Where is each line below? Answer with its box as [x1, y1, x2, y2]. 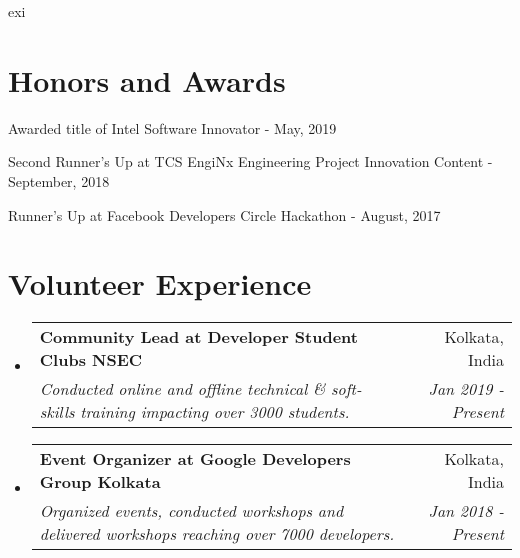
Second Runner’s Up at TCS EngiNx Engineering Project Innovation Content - [8, 151, 493, 172]
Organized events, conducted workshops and [39, 499, 344, 523]
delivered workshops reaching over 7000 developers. [39, 522, 395, 546]
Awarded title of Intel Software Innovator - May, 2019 [8, 117, 337, 138]
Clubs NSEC [39, 348, 143, 372]
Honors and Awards [8, 59, 286, 100]
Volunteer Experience [8, 263, 312, 304]
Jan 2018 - [428, 499, 504, 523]
